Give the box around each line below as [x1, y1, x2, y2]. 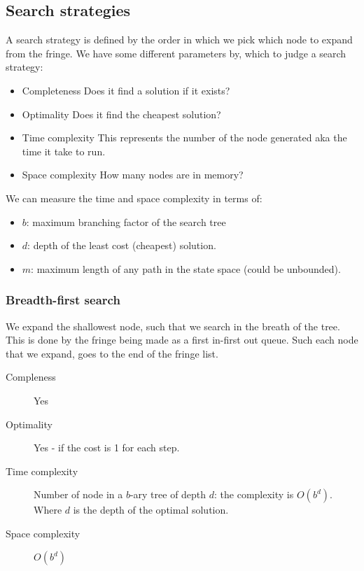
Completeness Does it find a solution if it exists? [22, 83, 230, 97]
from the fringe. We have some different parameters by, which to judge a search [6, 45, 346, 60]
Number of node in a [34, 487, 123, 502]
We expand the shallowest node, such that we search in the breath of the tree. [6, 318, 340, 333]
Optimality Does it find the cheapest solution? [22, 106, 221, 121]
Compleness [6, 369, 56, 384]
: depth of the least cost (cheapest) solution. [27, 238, 216, 253]
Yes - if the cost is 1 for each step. [34, 440, 180, 455]
